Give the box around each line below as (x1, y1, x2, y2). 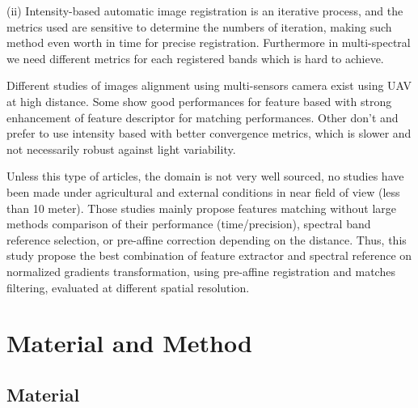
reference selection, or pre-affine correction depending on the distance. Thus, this (6, 231, 407, 248)
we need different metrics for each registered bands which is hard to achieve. (6, 49, 384, 66)
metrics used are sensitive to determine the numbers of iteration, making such (6, 18, 392, 35)
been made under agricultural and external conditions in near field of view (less (6, 183, 400, 200)
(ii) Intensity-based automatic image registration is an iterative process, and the (6, 2, 403, 19)
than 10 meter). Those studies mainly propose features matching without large (6, 199, 396, 216)
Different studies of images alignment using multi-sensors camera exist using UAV (6, 77, 412, 94)
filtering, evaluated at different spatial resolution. (6, 278, 250, 295)
